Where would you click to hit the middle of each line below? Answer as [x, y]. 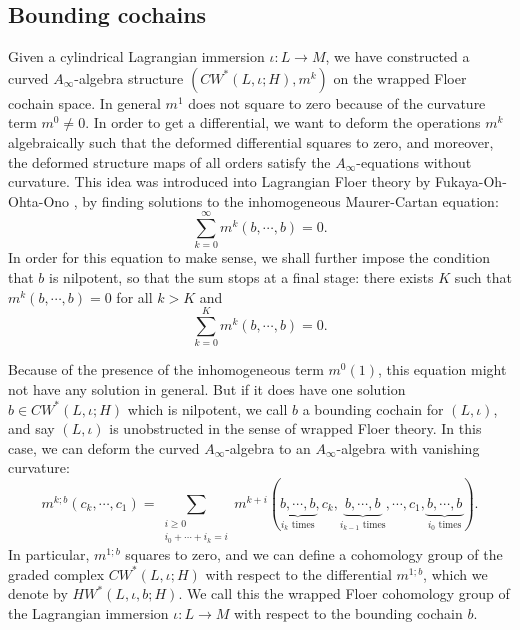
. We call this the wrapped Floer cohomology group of [344, 593]
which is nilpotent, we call [207, 408]
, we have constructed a [397, 56]
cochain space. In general [84, 102]
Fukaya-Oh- [471, 181]
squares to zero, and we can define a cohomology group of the [314, 554]
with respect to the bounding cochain [348, 612]
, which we [455, 573]
